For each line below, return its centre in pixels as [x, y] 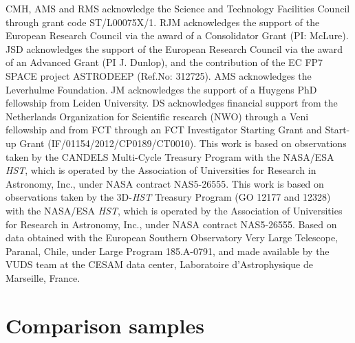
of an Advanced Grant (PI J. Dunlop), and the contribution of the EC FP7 [164, 62]
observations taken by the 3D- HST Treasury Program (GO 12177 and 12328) [168, 197]
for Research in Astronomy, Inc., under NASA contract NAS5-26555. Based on [171, 224]
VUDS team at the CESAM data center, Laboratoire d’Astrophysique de [159, 264]
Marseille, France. [43, 277]
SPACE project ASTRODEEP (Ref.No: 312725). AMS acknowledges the [159, 75]
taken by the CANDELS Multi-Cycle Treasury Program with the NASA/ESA [170, 156]
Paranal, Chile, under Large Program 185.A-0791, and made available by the [168, 251]
